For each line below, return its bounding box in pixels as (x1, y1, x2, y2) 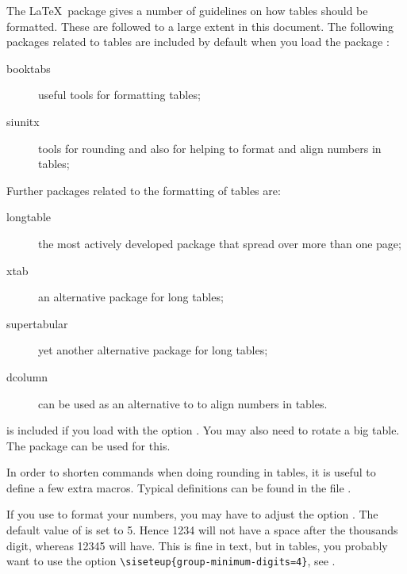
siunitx (6, 113, 40, 129)
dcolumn (6, 368, 48, 385)
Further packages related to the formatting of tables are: (6, 182, 281, 198)
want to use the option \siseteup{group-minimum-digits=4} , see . (6, 553, 336, 569)
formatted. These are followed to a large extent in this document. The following (6, 17, 394, 34)
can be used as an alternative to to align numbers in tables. (38, 395, 328, 411)
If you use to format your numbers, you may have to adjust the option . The (6, 506, 378, 522)
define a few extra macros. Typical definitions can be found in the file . (6, 479, 351, 496)
